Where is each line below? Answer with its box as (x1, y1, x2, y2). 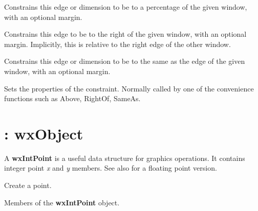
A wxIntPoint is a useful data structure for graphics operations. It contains (4, 152, 245, 163)
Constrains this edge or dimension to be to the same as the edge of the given (4, 56, 245, 66)
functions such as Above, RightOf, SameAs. (4, 93, 141, 104)
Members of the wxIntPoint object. (4, 197, 120, 207)
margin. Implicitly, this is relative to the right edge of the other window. (4, 38, 231, 49)
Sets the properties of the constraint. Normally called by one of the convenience (4, 83, 254, 93)
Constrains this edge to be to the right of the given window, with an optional (4, 29, 247, 39)
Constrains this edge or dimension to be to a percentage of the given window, (4, 2, 247, 12)
